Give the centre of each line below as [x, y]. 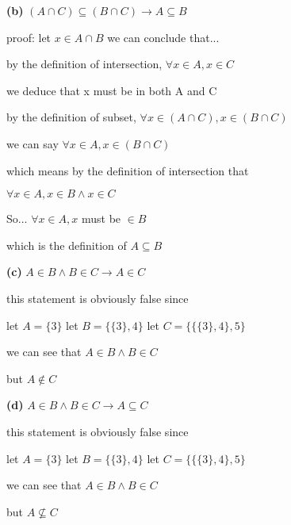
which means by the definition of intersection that [128, 170]
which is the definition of [67, 245]
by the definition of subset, [71, 117]
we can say [33, 143]
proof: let [29, 37]
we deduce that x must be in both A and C [112, 90]
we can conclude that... [163, 37]
